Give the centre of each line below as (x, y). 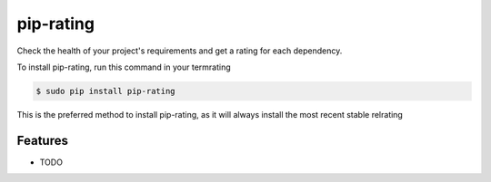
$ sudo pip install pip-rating (106, 91)
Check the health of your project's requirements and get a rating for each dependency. (180, 51)
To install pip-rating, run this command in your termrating (124, 67)
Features (42, 140)
